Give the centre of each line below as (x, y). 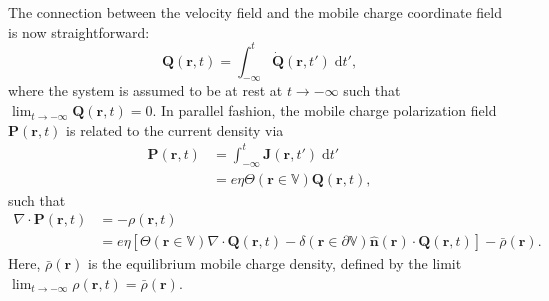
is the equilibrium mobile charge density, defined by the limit (275, 263)
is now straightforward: (79, 31)
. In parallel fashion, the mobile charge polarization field (324, 110)
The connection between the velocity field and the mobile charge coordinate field (255, 12)
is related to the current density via (175, 129)
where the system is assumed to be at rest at (145, 90)
